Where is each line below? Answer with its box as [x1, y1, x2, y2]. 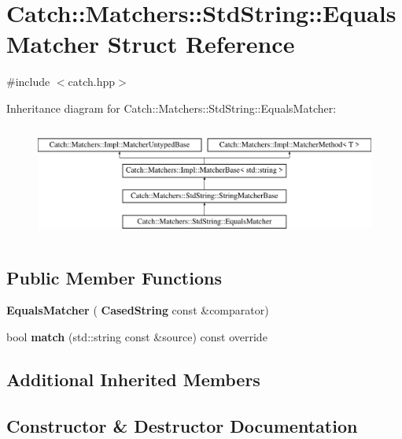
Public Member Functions [6, 265, 222, 289]
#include [6, 73, 50, 90]
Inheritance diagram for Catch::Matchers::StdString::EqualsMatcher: [6, 99, 337, 116]
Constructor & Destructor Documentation [6, 413, 358, 437]
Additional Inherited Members [6, 366, 260, 391]
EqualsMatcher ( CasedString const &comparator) [6, 302, 269, 318]
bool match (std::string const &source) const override [6, 328, 267, 344]
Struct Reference [107, 28, 295, 60]
